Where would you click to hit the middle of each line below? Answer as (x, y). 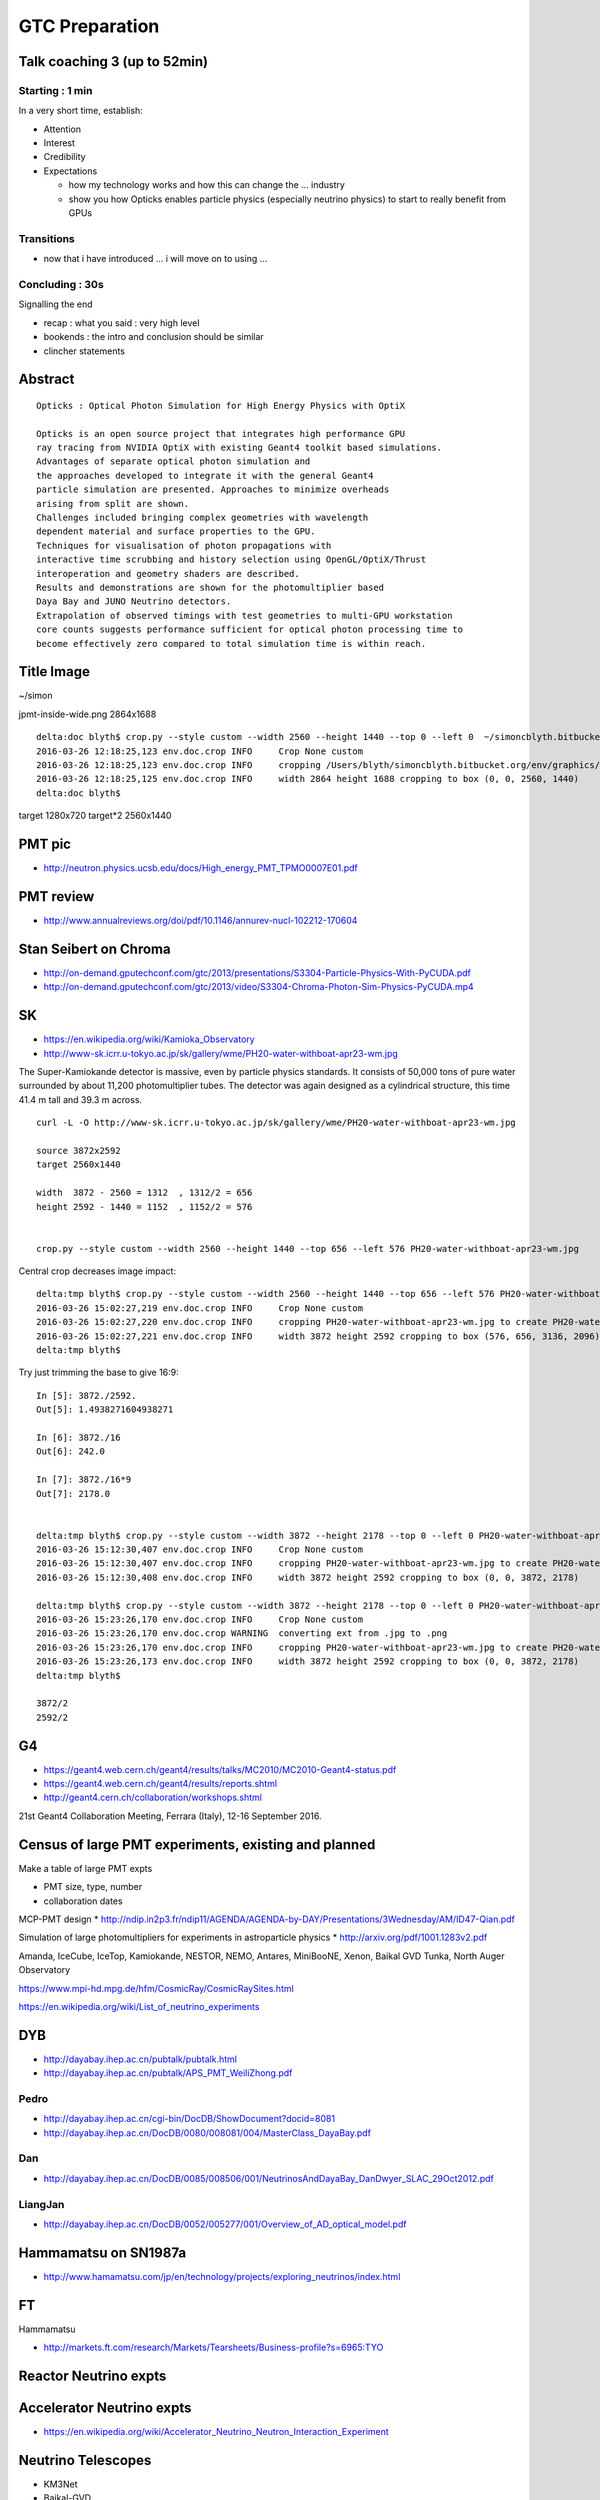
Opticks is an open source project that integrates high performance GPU (221, 433)
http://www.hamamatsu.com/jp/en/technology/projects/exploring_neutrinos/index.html (222, 2276)
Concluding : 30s (61, 284)
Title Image (54, 671)
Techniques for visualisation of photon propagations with (184, 545)
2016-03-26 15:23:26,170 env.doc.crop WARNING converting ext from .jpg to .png (242, 1633)
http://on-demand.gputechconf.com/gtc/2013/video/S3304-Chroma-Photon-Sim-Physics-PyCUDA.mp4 (258, 987)
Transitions (46, 238)
